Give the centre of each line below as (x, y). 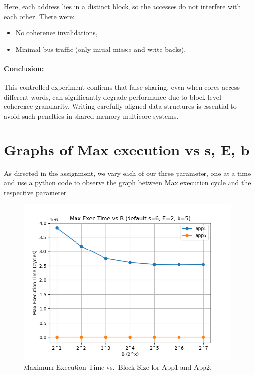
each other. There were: (39, 16)
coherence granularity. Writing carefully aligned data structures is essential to (120, 106)
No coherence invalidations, (56, 33)
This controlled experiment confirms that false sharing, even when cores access (122, 87)
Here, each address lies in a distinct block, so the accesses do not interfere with (123, 6)
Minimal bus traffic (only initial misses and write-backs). (101, 49)
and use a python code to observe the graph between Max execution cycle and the (127, 183)
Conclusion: (24, 68)
